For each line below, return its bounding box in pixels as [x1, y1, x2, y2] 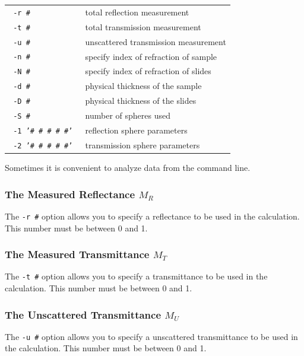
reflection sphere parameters [85, 124, 188, 136]
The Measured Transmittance [5, 247, 150, 262]
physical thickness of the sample [85, 80, 202, 92]
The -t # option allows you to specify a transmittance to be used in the [5, 270, 268, 282]
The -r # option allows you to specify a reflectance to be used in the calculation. [5, 209, 300, 222]
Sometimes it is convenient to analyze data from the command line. [5, 161, 251, 174]
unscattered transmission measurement [85, 35, 226, 47]
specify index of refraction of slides [85, 65, 211, 77]
